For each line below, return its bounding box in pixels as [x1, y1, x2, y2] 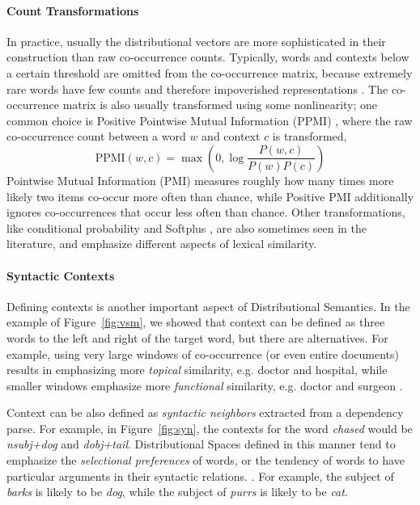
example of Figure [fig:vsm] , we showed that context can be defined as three [6, 314, 385, 330]
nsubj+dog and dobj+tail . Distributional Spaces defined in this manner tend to [6, 436, 396, 452]
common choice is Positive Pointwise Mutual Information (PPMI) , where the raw [6, 112, 413, 128]
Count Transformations [6, 2, 139, 19]
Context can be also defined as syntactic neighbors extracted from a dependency [6, 404, 404, 421]
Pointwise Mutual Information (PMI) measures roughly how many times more [6, 171, 394, 188]
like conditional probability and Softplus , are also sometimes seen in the [6, 219, 367, 236]
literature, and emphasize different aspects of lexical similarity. [6, 235, 317, 252]
